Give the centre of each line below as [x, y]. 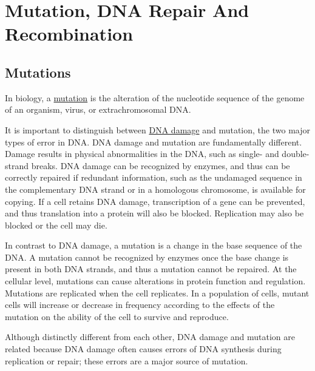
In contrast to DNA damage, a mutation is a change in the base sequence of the [154, 245]
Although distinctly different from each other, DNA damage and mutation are [150, 337]
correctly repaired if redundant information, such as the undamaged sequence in [154, 177]
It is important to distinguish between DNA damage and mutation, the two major [157, 129]
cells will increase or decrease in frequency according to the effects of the [140, 305]
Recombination [69, 34]
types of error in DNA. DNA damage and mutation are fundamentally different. [154, 142]
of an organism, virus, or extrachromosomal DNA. [98, 109]
